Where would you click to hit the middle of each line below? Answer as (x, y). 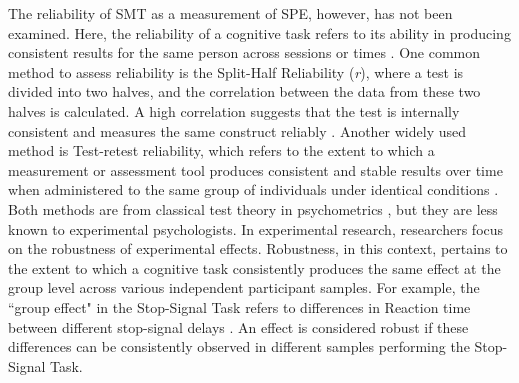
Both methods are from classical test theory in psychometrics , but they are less (253, 208)
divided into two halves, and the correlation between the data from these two (244, 91)
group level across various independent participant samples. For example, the (244, 287)
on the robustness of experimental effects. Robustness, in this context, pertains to (258, 248)
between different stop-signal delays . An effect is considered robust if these (238, 326)
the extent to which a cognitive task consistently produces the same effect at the (254, 267)
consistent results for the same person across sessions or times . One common (244, 52)
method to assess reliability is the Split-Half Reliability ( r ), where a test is (236, 71)
